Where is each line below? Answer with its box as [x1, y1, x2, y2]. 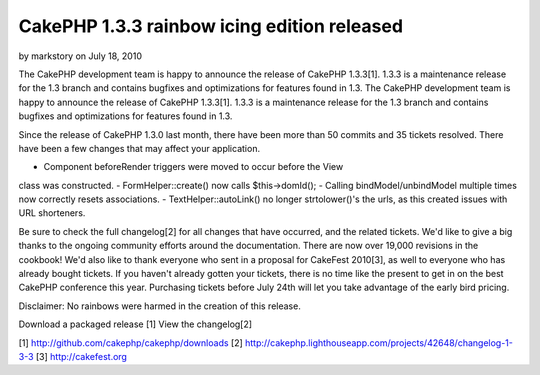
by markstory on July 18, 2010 [18, 50, 142, 62]
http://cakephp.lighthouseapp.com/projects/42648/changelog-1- [245, 336, 514, 349]
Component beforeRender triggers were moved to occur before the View [43, 161, 344, 173]
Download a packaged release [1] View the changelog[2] [18, 318, 253, 330]
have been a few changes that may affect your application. [18, 142, 260, 154]
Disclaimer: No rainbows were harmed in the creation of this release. [18, 300, 302, 312]
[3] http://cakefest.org [35, 350, 127, 362]
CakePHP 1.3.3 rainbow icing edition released [18, 15, 404, 37]
